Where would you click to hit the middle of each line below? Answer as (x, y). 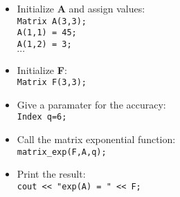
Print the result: (51, 174)
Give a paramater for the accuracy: (91, 104)
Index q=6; (42, 117)
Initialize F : (42, 69)
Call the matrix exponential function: (96, 139)
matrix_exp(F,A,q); (62, 152)
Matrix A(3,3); (52, 21)
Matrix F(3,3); (52, 83)
